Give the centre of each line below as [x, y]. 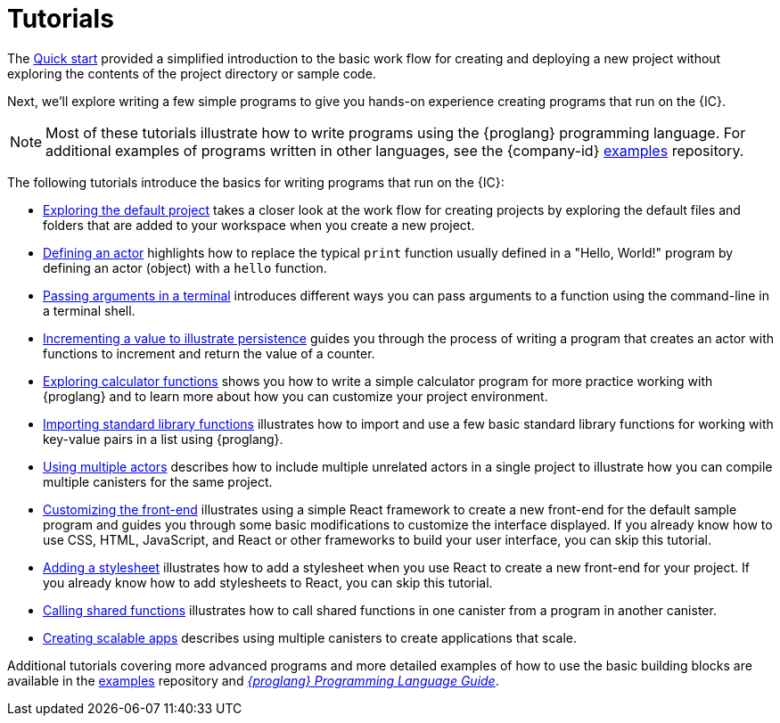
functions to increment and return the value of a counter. [209, 353]
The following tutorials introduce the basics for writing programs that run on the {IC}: [256, 182]
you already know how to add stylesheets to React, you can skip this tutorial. [268, 582]
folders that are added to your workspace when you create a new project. [259, 225]
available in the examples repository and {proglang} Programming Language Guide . [253, 680]
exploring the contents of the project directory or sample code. [192, 73]
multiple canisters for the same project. [158, 481]
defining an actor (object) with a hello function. [185, 267]
